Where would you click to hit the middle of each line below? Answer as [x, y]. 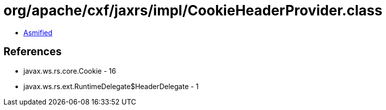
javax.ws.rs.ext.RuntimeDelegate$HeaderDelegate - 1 [111, 86]
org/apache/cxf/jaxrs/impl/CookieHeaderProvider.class [193, 10]
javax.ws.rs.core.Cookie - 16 [70, 71]
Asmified [38, 32]
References [33, 52]
